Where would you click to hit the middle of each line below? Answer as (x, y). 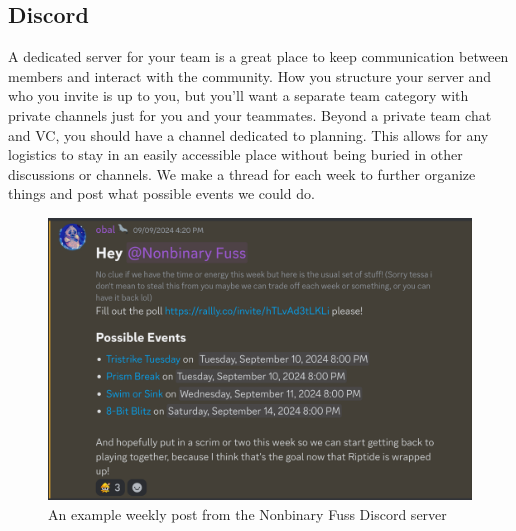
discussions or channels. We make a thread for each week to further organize (242, 173)
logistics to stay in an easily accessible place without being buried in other (235, 154)
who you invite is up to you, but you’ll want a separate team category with (238, 95)
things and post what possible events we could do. (161, 193)
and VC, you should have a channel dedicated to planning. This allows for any (248, 134)
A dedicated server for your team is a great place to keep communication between (258, 56)
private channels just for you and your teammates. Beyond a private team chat (250, 114)
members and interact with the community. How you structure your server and (250, 75)
